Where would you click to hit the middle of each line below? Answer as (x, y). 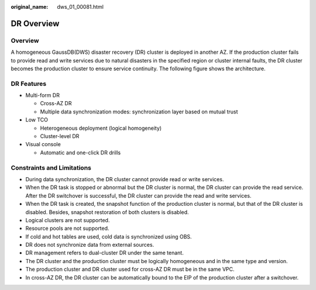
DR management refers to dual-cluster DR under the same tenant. (104, 253)
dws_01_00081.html (80, 7)
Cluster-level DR (60, 136)
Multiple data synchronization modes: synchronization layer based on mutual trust (139, 112)
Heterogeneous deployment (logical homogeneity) (101, 128)
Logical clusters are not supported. (68, 220)
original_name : (30, 7)
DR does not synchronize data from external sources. (90, 245)
